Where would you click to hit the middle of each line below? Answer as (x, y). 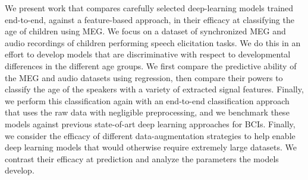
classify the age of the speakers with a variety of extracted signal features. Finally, (154, 89)
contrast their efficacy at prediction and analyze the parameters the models (142, 158)
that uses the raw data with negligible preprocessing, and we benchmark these (147, 112)
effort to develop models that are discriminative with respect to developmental (148, 54)
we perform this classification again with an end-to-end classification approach (147, 100)
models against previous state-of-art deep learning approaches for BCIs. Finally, (150, 123)
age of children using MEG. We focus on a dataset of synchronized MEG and (145, 31)
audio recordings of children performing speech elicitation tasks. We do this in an (153, 42)
